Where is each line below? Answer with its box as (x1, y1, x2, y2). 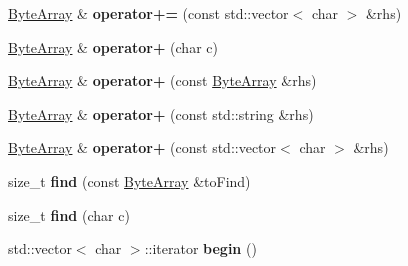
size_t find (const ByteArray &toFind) (8, 170, 251, 191)
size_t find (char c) (8, 204, 130, 225)
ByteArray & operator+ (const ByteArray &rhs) (8, 70, 317, 91)
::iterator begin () (144, 238, 257, 259)
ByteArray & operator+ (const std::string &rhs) (8, 103, 314, 124)
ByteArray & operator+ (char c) (8, 36, 218, 57)
